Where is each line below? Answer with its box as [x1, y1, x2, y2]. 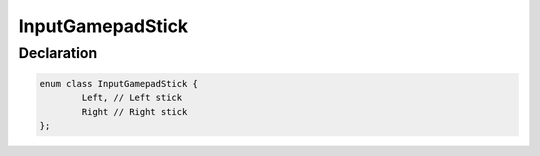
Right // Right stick [81, 106, 188, 117]
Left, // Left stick [81, 92, 183, 104]
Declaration [18, 44, 98, 62]
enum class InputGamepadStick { [39, 78, 199, 89]
